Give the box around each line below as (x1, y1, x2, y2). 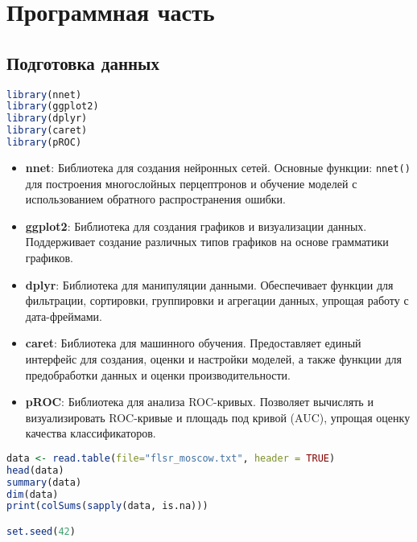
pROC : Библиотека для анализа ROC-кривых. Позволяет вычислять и (25, 393, 374, 410)
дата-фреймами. (25, 307, 102, 324)
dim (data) (6, 488, 59, 500)
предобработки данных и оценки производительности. (25, 366, 291, 383)
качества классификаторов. (25, 425, 156, 441)
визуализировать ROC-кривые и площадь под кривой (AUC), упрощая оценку (25, 409, 411, 425)
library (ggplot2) (6, 101, 99, 113)
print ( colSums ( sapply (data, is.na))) (6, 500, 208, 512)
